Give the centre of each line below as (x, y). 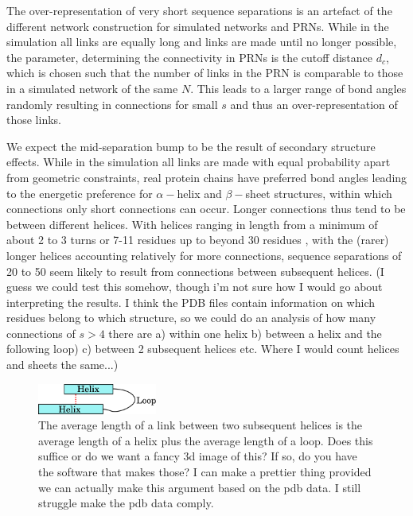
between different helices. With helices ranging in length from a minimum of (192, 224)
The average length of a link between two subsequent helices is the (201, 425)
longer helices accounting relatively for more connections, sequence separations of (204, 255)
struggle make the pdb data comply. (126, 503)
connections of (41, 333)
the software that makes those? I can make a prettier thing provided (205, 472)
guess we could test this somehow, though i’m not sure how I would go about (195, 287)
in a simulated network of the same (92, 88)
